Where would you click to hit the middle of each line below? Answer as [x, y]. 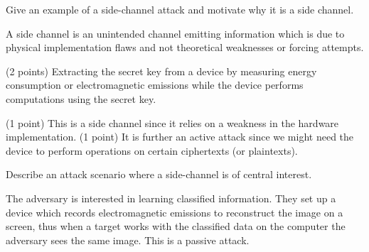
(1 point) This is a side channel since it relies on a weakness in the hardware [172, 122]
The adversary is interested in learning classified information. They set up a [171, 198]
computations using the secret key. [81, 98]
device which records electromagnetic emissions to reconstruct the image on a [175, 212]
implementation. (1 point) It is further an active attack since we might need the [180, 137]
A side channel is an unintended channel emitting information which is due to [175, 33]
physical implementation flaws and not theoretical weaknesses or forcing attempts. [185, 47]
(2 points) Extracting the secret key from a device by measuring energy [161, 71]
